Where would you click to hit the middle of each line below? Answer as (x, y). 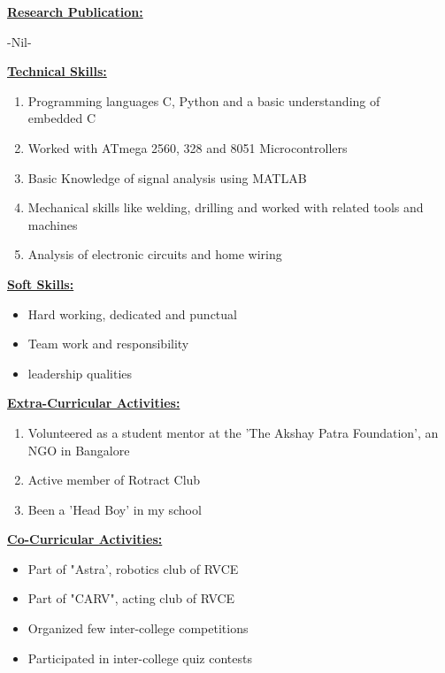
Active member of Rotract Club (114, 480)
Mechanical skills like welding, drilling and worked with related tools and (226, 207)
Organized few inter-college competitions (138, 628)
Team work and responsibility (108, 344)
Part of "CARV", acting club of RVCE (131, 598)
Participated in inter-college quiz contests (140, 658)
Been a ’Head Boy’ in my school (115, 509)
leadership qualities (80, 373)
